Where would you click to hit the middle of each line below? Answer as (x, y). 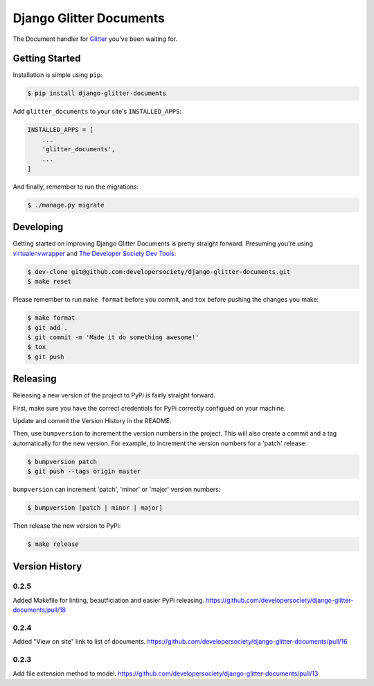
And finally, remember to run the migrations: (75, 187)
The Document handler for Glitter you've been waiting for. (95, 39)
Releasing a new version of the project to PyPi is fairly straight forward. (114, 395)
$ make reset (50, 282)
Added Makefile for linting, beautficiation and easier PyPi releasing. (108, 600)
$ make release (53, 544)
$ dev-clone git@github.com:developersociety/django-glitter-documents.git (159, 272)
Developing (38, 227)
